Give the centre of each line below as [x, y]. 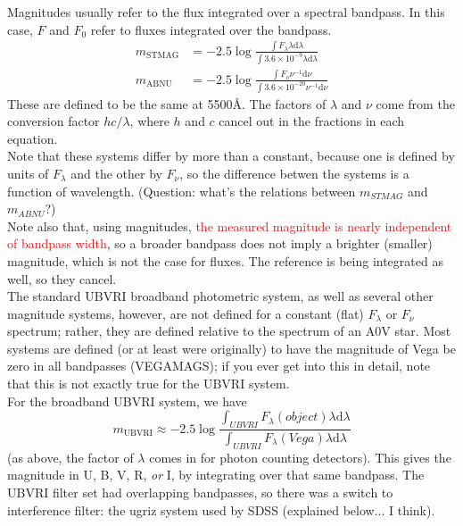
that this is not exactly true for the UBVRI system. [149, 384]
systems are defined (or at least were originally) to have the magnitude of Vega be [231, 348]
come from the [415, 103]
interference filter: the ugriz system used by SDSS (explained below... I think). [221, 509]
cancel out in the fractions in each [312, 121]
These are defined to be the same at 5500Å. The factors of [167, 103]
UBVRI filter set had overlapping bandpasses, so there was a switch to [200, 492]
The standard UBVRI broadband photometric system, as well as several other [220, 296]
